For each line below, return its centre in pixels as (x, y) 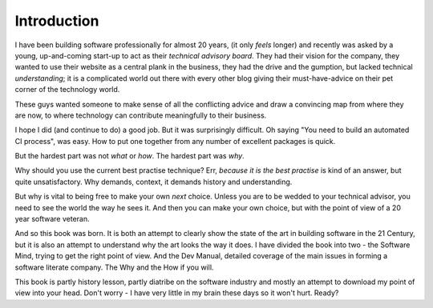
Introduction (57, 21)
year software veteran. (52, 219)
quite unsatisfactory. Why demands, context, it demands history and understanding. (154, 182)
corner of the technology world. (67, 90)
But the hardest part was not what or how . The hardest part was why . (129, 156)
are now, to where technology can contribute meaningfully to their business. (141, 115)
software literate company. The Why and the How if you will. (114, 267)
